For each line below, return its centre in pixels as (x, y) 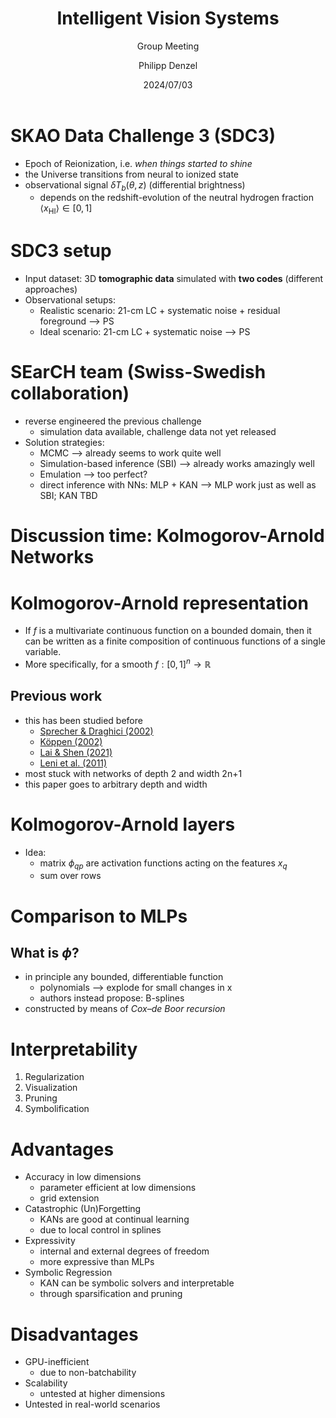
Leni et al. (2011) (73, 763)
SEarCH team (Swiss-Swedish (138, 372)
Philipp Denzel (168, 65)
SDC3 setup (61, 251)
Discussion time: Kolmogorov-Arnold (167, 536)
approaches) (51, 289)
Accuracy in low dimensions (83, 1177)
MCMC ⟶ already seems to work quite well (130, 453)
